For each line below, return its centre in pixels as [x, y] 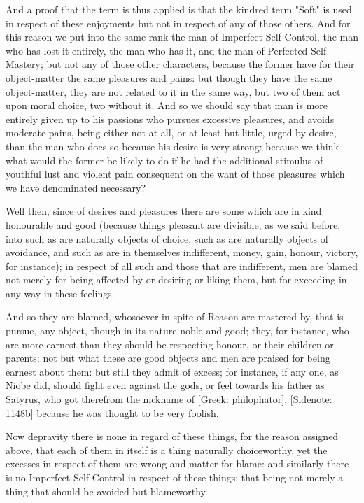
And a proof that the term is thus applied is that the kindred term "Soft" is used [179, 9]
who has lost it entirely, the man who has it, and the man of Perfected [157, 50]
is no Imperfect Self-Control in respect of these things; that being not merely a [175, 477]
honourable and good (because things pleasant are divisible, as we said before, [173, 224]
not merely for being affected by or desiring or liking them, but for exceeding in [176, 279]
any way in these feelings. [60, 293]
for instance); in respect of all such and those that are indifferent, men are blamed [182, 265]
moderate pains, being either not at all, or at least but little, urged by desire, [171, 133]
